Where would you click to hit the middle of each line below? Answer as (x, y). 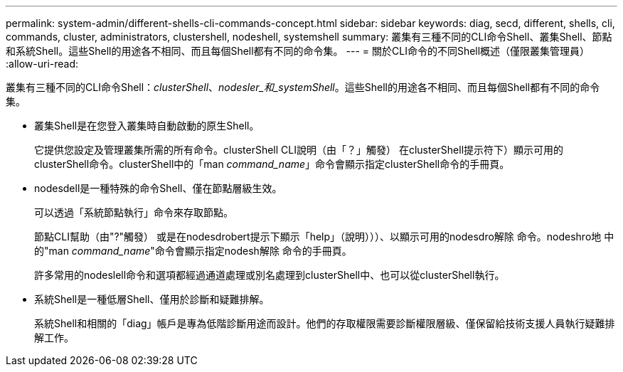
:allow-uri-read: (42, 64)
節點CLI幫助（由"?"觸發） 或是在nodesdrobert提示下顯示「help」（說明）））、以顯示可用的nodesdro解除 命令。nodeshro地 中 (324, 237)
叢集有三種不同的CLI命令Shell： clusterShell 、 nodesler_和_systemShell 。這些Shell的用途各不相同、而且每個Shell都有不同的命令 (303, 87)
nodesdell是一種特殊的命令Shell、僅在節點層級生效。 (158, 188)
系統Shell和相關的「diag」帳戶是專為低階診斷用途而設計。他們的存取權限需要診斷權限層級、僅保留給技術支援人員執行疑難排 (325, 323)
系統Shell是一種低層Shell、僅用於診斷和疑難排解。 (152, 299)
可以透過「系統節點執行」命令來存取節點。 (134, 212)
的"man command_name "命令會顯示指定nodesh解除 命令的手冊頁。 (193, 251)
